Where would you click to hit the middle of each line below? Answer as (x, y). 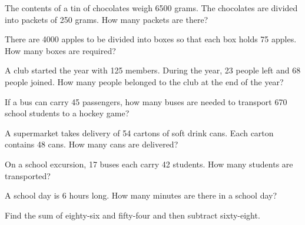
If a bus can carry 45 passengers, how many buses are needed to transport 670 (146, 101)
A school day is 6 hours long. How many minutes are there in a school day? (141, 195)
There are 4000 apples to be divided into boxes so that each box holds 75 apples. (151, 39)
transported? (28, 175)
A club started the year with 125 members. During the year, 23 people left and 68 (153, 70)
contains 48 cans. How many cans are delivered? (92, 144)
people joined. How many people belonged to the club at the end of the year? (144, 81)
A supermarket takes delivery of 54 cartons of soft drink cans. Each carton (139, 132)
